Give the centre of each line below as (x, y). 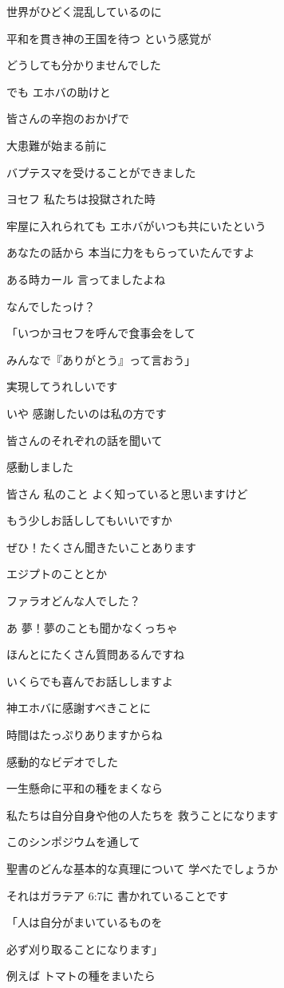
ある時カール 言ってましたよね (86, 279)
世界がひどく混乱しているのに (84, 11)
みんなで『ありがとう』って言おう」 (101, 359)
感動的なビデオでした (62, 761)
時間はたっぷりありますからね (85, 735)
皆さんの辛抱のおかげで (68, 118)
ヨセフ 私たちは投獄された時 (81, 199)
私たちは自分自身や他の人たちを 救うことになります (142, 815)
